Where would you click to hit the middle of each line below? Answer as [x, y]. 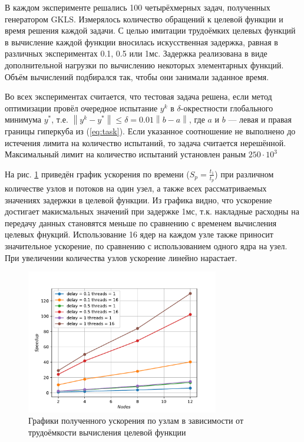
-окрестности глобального [227, 108]
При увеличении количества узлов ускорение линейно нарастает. [121, 257]
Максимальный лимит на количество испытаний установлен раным [125, 154]
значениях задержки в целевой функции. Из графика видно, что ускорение [138, 199]
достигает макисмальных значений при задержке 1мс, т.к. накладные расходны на [152, 211]
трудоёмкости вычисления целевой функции [107, 432]
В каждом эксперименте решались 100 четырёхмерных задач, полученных [138, 7]
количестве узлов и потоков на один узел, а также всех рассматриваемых [136, 188]
